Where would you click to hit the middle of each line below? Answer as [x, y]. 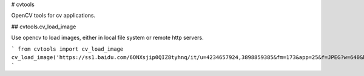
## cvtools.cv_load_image [44, 27]
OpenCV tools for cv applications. [53, 16]
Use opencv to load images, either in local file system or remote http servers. [107, 38]
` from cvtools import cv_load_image [67, 49]
